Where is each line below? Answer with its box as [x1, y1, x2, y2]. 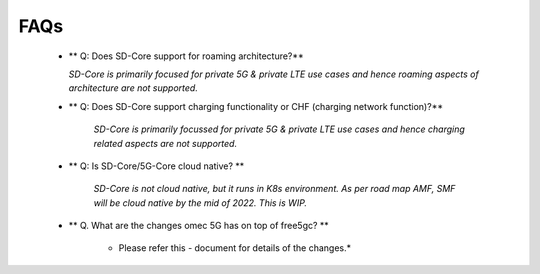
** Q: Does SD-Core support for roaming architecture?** [68, 50, 304, 62]
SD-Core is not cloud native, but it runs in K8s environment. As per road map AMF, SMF [93, 183, 456, 195]
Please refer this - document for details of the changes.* [118, 242, 352, 254]
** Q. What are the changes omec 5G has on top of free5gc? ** [68, 220, 329, 232]
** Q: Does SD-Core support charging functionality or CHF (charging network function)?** [68, 100, 444, 112]
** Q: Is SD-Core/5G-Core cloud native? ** [68, 160, 245, 172]
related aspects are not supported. [93, 137, 238, 149]
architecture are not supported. [68, 82, 199, 94]
